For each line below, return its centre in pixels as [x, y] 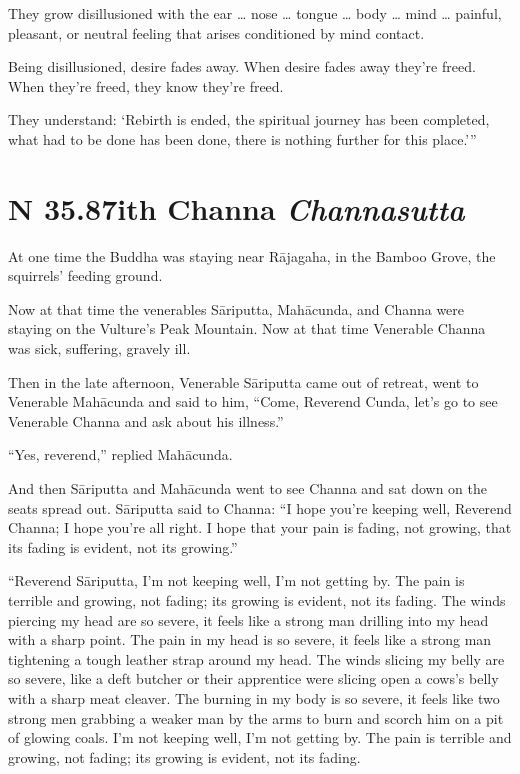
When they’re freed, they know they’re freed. [146, 85]
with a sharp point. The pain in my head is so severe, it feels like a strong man [250, 639]
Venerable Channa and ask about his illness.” [146, 420]
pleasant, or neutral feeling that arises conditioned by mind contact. [216, 32]
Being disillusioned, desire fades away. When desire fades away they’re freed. [242, 66]
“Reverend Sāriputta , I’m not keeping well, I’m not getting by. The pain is [236, 580]
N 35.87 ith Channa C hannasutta [236, 208]
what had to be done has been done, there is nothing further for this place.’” [242, 138]
